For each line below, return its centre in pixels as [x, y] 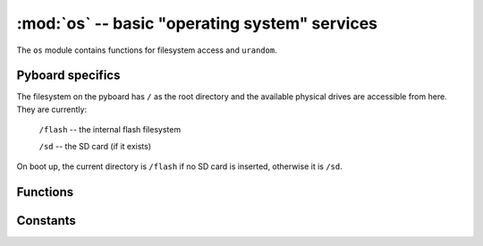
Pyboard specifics [68, 76]
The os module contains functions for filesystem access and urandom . [147, 50]
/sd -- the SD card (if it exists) [95, 146]
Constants [46, 221]
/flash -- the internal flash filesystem [110, 130]
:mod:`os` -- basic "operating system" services [197, 23]
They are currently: [52, 109]
